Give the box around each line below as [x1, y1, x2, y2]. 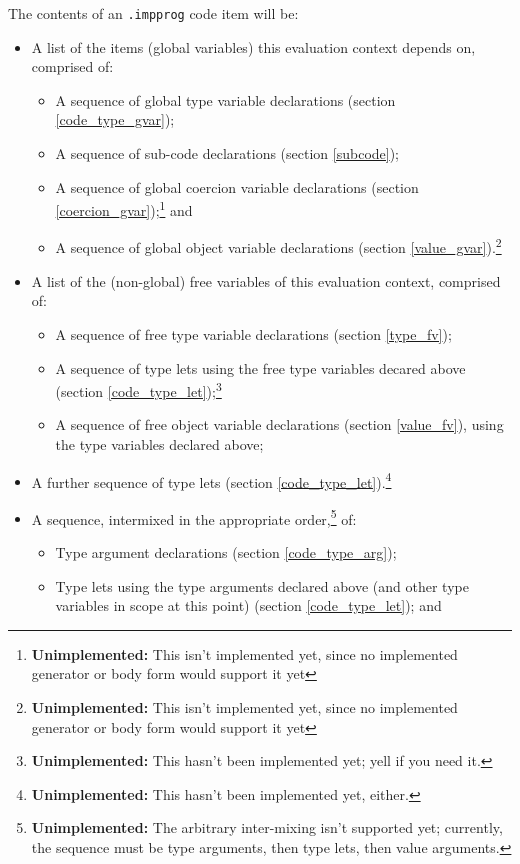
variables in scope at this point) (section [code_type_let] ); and [55, 595, 442, 616]
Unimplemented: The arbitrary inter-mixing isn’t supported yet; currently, [31, 817, 503, 838]
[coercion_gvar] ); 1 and [55, 197, 193, 220]
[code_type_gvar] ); [55, 109, 175, 130]
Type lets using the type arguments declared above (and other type [55, 575, 469, 596]
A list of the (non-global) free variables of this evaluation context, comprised [31, 270, 501, 291]
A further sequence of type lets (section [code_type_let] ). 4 [31, 468, 392, 492]
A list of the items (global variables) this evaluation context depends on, [31, 36, 476, 57]
